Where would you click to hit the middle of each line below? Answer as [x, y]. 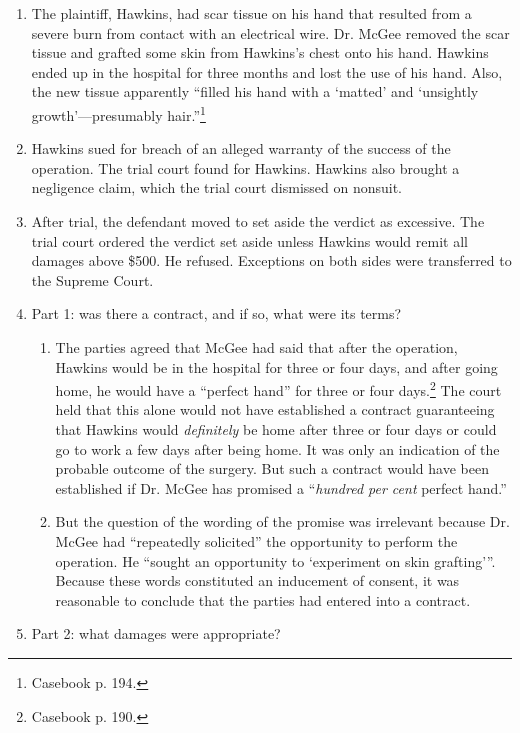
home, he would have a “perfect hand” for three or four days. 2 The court [278, 388]
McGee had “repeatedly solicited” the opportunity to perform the [256, 540]
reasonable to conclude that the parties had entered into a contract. [263, 599]
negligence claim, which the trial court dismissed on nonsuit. [217, 187]
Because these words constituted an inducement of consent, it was [257, 580]
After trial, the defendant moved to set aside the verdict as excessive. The [258, 221]
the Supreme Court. [92, 279]
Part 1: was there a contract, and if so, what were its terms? [216, 313]
